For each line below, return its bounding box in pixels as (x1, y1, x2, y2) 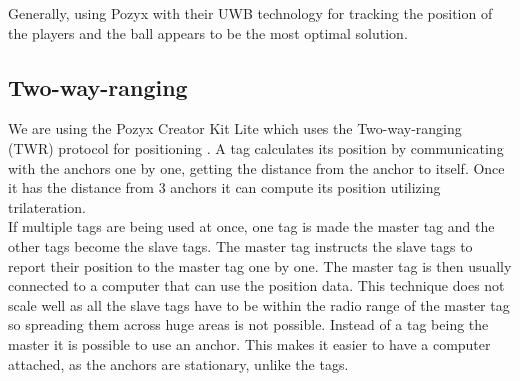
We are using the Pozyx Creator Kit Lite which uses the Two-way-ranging (8, 118, 462, 139)
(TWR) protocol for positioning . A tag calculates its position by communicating (8, 137, 504, 158)
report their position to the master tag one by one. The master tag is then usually (8, 255, 512, 276)
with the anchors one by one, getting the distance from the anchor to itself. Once (8, 157, 505, 178)
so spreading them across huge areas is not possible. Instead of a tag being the (8, 314, 489, 335)
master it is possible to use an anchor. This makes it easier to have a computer (8, 333, 491, 354)
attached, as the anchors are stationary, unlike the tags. (8, 353, 349, 374)
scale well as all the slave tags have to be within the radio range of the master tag (8, 294, 510, 315)
